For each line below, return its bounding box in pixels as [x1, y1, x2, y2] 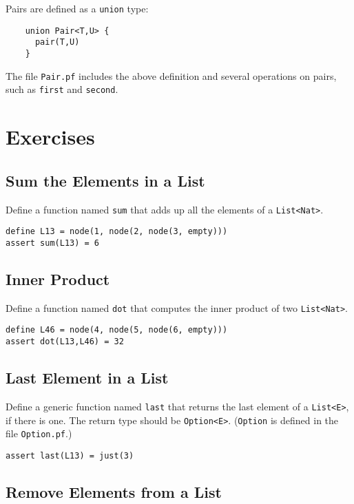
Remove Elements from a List [6, 481, 222, 502]
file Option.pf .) [6, 426, 72, 441]
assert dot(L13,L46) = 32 [6, 337, 124, 346]
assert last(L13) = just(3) [6, 450, 134, 461]
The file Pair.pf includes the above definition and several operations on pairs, [6, 68, 337, 83]
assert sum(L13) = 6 [6, 238, 100, 248]
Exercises [6, 123, 95, 151]
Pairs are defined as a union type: [6, 1, 149, 15]
